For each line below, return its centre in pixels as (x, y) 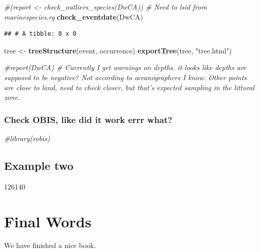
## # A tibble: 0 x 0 (40, 34)
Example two (39, 165)
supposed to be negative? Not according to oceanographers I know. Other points (125, 77)
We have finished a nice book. (50, 245)
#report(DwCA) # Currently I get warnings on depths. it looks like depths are (125, 67)
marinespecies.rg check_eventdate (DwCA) (74, 16)
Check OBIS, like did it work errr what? (88, 119)
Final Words (48, 221)
